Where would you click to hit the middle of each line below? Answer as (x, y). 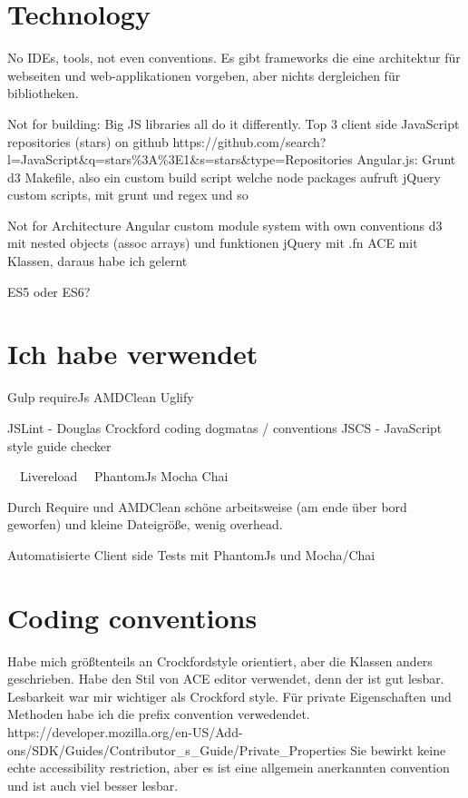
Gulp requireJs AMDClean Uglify (101, 397)
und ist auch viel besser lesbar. (93, 785)
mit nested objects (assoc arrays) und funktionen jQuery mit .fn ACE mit (213, 243)
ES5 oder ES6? (49, 291)
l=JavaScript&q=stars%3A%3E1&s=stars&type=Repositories (180, 159)
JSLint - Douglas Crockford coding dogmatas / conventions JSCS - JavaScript (225, 427)
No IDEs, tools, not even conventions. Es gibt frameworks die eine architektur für (234, 58)
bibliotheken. (43, 93)
